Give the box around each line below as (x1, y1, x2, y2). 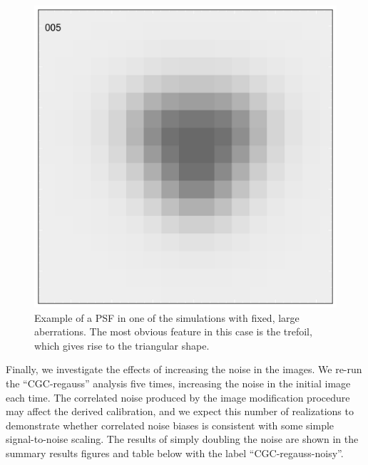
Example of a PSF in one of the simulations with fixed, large (34, 310, 300, 325)
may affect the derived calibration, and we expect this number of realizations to (6, 404, 354, 419)
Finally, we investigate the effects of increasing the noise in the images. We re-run (6, 362, 362, 377)
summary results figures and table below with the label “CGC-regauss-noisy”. (6, 445, 344, 460)
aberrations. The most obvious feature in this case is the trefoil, (34, 324, 312, 339)
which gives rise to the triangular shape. (34, 338, 210, 352)
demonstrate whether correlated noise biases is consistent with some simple (6, 417, 334, 432)
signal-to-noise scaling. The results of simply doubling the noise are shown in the (6, 432, 359, 446)
